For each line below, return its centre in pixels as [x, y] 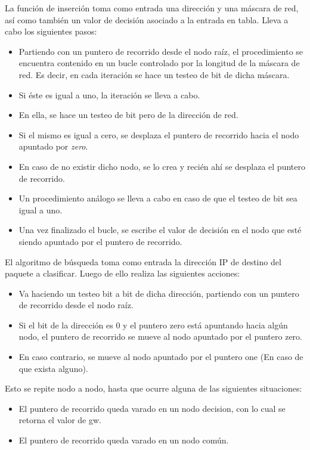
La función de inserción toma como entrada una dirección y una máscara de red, [152, 8]
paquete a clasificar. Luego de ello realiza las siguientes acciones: [123, 273]
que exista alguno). [53, 368]
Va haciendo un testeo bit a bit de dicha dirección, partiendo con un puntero [159, 293]
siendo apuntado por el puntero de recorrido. [100, 241]
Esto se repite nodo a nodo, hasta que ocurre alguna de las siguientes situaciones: [154, 388]
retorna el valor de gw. [60, 420]
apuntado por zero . [53, 146]
